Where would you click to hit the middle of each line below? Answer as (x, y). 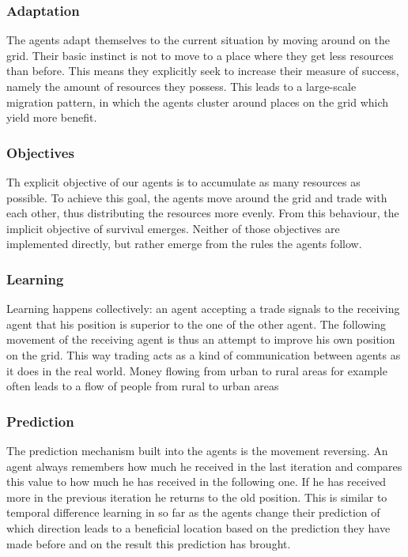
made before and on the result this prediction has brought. (149, 543)
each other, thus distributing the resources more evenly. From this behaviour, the (203, 213)
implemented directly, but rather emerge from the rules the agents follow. (184, 244)
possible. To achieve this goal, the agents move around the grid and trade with (197, 197)
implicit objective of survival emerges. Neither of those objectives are (173, 228)
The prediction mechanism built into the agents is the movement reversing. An (197, 450)
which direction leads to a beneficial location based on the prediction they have (198, 527)
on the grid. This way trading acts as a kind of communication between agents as (204, 354)
